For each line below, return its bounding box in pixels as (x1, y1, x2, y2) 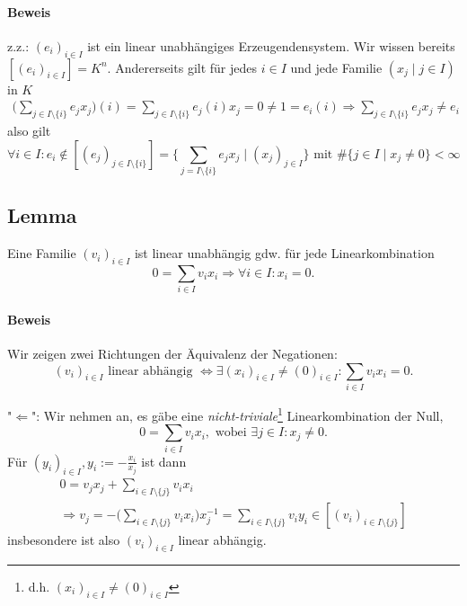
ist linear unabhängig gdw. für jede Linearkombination (134, 244, 435, 263)
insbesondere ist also (7, 530, 120, 549)
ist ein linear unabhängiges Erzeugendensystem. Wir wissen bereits (87, 36, 455, 55)
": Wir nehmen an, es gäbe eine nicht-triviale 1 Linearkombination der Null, (31, 403, 444, 424)
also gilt (7, 121, 51, 140)
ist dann (141, 451, 187, 470)
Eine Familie (7, 244, 76, 263)
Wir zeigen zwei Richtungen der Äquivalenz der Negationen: (7, 344, 338, 363)
